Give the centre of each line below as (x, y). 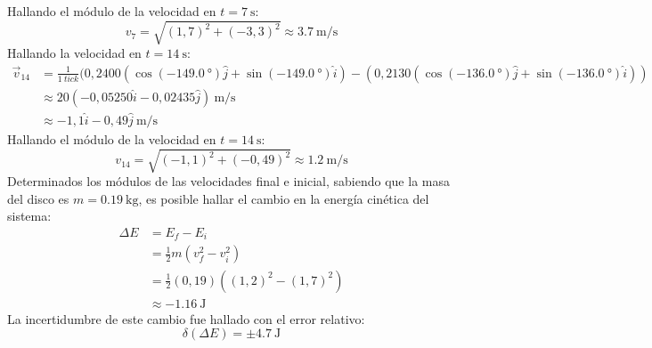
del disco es (38, 198)
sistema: (29, 216)
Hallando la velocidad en (74, 53)
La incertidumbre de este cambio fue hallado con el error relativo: (186, 318)
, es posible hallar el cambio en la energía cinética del (284, 198)
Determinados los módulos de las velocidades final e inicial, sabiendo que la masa (228, 181)
